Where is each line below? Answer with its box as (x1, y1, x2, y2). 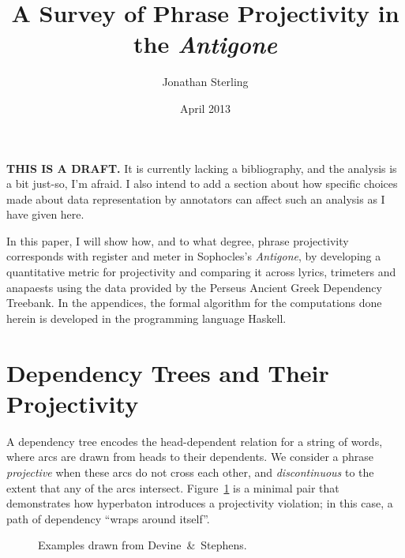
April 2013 (179, 99, 231, 116)
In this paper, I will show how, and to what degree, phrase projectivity (6, 232, 349, 249)
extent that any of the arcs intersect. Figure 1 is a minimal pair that (6, 479, 339, 496)
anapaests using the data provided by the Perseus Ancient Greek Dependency (6, 279, 382, 295)
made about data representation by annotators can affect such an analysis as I (6, 190, 385, 207)
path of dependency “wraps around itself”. (6, 510, 210, 526)
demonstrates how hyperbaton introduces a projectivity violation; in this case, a (6, 495, 393, 511)
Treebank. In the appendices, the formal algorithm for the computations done (6, 294, 382, 311)
